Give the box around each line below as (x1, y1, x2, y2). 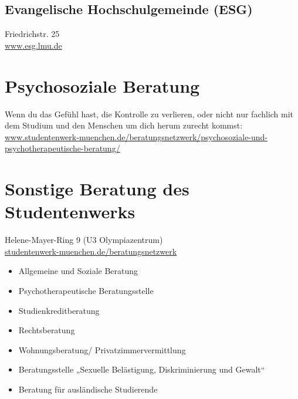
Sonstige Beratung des (5, 177, 189, 201)
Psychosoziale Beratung (5, 73, 200, 97)
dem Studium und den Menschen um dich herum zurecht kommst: (5, 119, 243, 131)
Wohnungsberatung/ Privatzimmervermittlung (18, 343, 186, 356)
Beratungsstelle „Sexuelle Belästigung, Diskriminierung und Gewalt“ (18, 363, 265, 376)
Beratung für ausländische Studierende (18, 383, 158, 395)
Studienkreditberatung (18, 304, 100, 316)
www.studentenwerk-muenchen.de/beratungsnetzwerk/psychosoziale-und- (5, 130, 268, 143)
